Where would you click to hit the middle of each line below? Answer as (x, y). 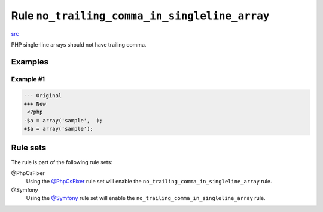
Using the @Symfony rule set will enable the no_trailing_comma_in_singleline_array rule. (146, 198)
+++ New (35, 104)
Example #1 (28, 79)
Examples (30, 62)
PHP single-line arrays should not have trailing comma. (79, 44)
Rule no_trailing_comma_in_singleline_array (140, 16)
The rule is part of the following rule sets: (62, 162)
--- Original (43, 95)
